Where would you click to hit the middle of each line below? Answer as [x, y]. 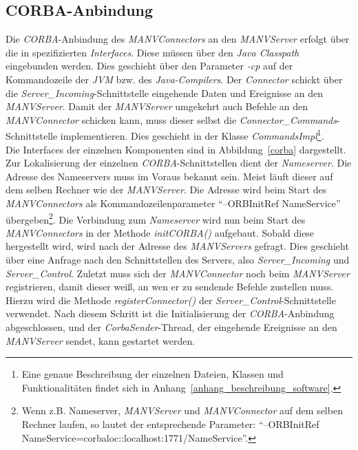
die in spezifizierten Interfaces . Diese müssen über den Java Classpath [152, 52]
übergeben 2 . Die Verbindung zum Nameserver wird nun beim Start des [156, 218]
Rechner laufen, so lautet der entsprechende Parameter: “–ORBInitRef [170, 424]
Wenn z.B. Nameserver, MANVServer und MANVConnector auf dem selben [182, 410]
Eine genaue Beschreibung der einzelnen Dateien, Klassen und [152, 374]
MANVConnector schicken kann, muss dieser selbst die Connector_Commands [171, 119]
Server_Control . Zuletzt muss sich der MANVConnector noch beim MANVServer [178, 273]
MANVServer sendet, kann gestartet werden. [101, 340]
